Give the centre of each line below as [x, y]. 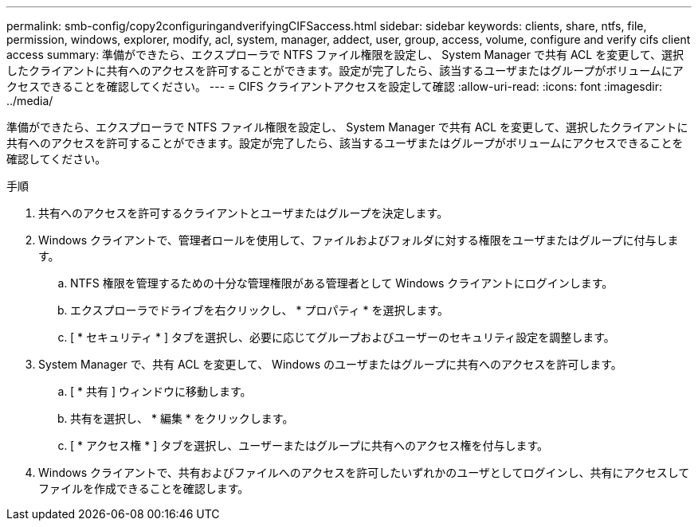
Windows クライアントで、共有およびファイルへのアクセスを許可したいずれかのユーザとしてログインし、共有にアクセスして [364, 472]
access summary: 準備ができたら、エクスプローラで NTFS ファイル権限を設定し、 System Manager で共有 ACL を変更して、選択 [345, 55]
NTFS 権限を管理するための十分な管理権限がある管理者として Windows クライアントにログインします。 [342, 283]
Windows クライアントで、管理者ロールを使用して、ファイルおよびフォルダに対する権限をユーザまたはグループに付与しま [359, 240]
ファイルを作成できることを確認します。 [144, 488]
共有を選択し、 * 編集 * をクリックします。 [182, 418]
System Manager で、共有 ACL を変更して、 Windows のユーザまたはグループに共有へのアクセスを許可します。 [330, 364]
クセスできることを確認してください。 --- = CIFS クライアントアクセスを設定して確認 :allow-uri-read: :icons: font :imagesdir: [335, 86]
